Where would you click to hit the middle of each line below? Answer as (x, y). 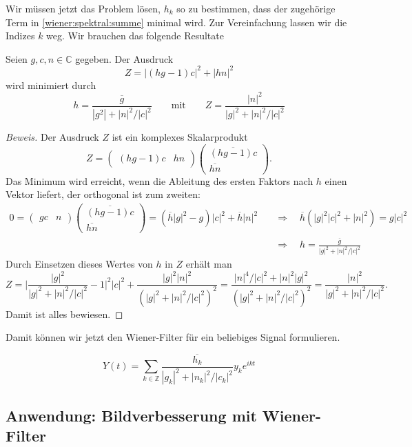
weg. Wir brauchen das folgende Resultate (135, 36)
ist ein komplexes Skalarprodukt (180, 137)
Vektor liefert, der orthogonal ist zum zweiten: (103, 194)
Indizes (20, 36)
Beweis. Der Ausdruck (52, 137)
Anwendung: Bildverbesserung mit (131, 415)
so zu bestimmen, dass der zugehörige (256, 8)
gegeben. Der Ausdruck (124, 58)
